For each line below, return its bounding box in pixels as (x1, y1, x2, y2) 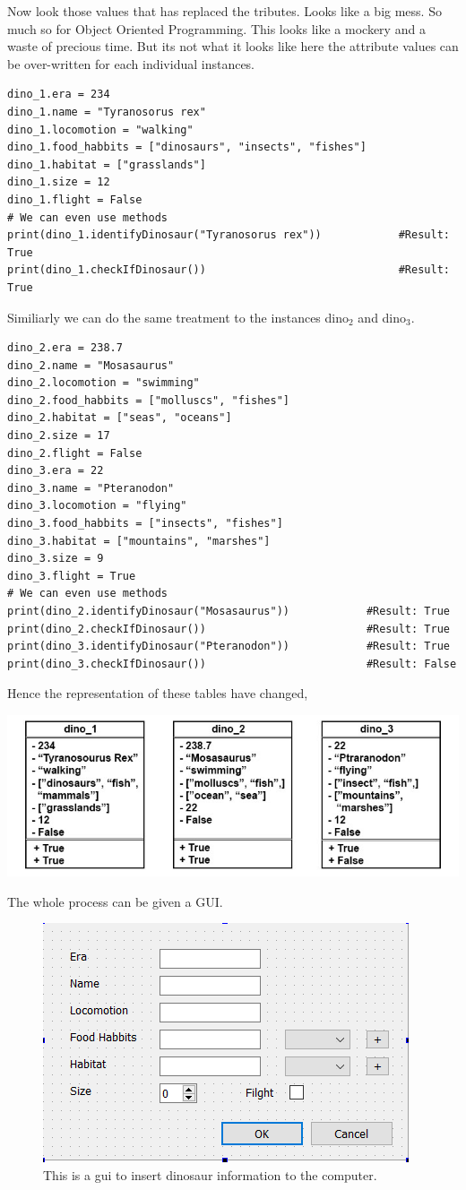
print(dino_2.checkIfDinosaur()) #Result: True (7, 622, 450, 635)
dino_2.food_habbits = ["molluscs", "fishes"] (7, 393, 289, 407)
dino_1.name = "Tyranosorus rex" (7, 105, 206, 118)
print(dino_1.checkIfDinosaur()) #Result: (7, 263, 450, 277)
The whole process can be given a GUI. (7, 892, 223, 910)
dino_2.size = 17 (7, 429, 110, 443)
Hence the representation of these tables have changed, (7, 684, 308, 703)
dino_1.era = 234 (7, 88, 110, 101)
